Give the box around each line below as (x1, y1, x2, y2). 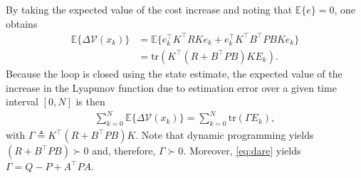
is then (75, 94, 105, 109)
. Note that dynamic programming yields (135, 127, 314, 142)
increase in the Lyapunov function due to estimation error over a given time (6, 80, 337, 95)
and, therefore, (92, 143, 156, 158)
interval (6, 94, 38, 109)
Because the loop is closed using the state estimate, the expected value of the (6, 66, 342, 80)
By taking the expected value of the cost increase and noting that (6, 2, 293, 16)
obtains (6, 16, 38, 31)
